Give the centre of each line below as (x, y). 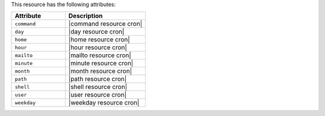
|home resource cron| (99, 40)
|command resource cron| (105, 24)
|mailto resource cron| (100, 55)
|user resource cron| (97, 95)
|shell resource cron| (98, 87)
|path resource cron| (97, 79)
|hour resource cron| (98, 47)
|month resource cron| (100, 71)
